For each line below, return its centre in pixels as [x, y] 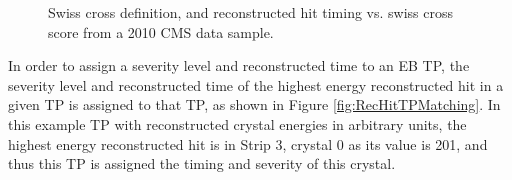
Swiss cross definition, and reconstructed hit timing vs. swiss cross [251, 12]
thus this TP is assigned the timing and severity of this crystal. [202, 163]
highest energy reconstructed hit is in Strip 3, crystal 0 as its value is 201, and [248, 143]
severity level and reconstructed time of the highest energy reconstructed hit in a [256, 84]
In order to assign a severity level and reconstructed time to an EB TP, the [239, 65]
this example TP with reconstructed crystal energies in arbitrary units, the [237, 123]
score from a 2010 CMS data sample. [161, 31]
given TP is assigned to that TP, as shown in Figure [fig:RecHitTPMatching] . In [254, 104]
